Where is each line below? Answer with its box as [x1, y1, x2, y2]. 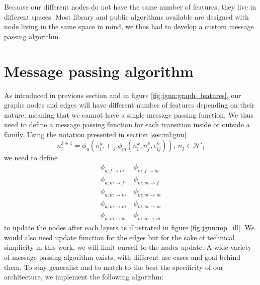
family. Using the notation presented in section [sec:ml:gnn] [4, 129, 187, 139]
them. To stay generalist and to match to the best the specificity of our [4, 261, 224, 272]
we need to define [4, 152, 58, 163]
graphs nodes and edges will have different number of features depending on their [4, 100, 255, 110]
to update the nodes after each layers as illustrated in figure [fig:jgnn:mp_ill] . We [4, 222, 254, 233]
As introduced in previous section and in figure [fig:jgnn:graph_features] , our [4, 89, 241, 100]
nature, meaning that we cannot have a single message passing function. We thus [4, 109, 253, 120]
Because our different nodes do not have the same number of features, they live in [4, 2, 256, 12]
